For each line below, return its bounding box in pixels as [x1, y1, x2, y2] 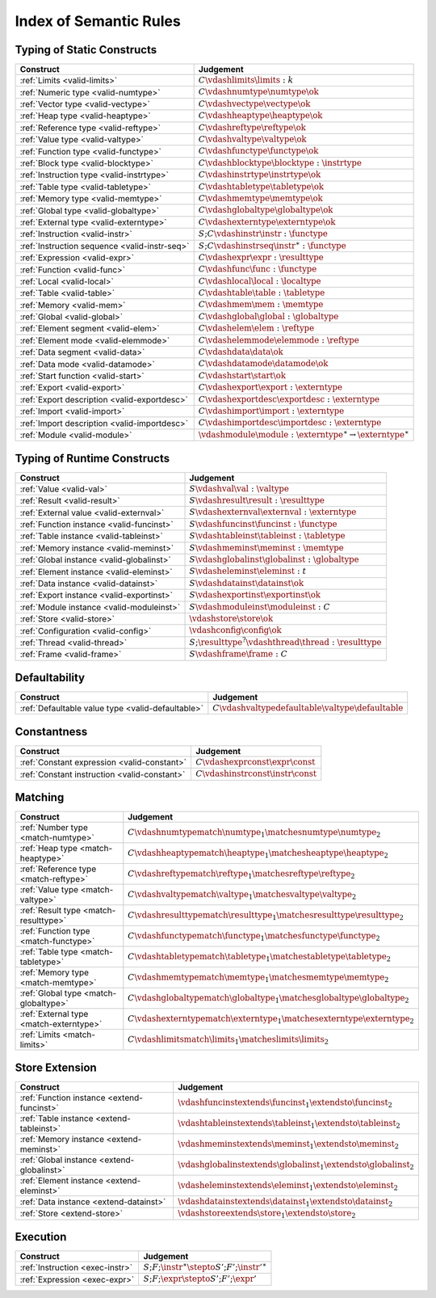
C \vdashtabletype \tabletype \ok [198, 181, 325, 192]
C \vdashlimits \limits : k [198, 75, 294, 86]
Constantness [15, 724, 88, 739]
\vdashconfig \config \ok [189, 625, 282, 636]
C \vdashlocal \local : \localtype [198, 276, 322, 286]
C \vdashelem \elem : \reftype [198, 323, 315, 334]
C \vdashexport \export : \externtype [198, 382, 343, 393]
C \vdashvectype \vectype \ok [198, 98, 311, 109]
